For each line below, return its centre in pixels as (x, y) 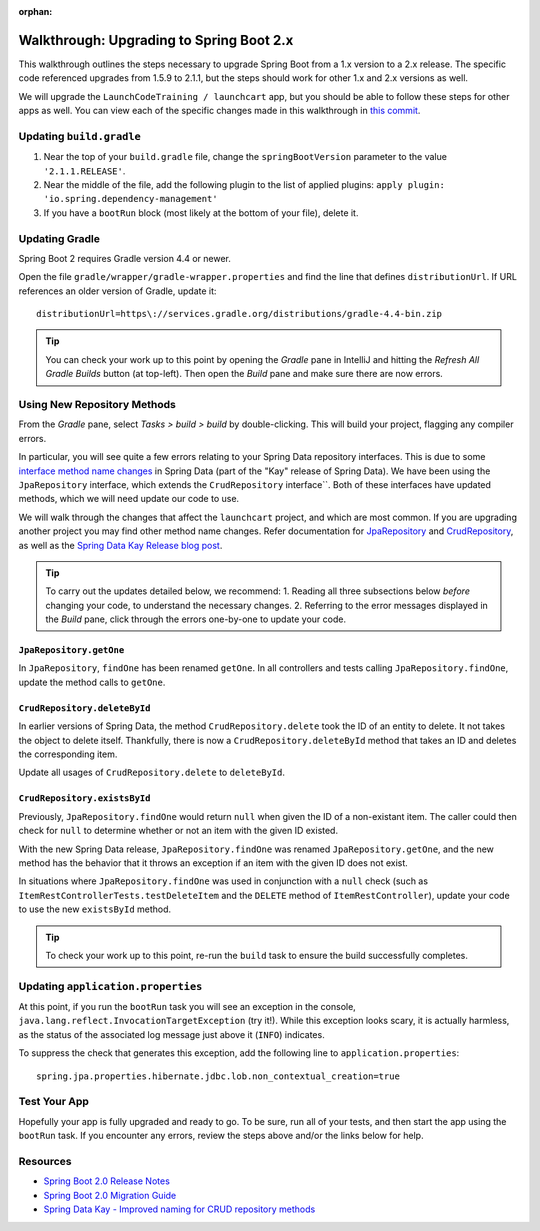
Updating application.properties (110, 986)
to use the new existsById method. (95, 909)
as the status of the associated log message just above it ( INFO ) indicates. (171, 1034)
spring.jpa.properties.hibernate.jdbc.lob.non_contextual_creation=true (218, 1076)
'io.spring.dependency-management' (131, 199)
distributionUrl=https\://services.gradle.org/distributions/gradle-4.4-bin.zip (239, 314)
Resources (45, 1161)
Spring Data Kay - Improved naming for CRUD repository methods (179, 1209)
